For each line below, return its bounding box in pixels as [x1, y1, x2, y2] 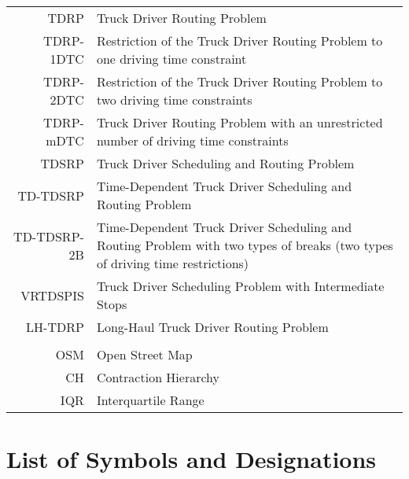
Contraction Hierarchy [96, 368, 220, 386]
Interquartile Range [96, 391, 204, 409]
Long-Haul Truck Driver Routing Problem [96, 318, 329, 336]
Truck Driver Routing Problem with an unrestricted [96, 113, 383, 131]
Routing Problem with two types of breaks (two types [96, 236, 393, 254]
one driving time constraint [96, 50, 247, 68]
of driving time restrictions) [96, 254, 249, 272]
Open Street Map [96, 345, 193, 363]
